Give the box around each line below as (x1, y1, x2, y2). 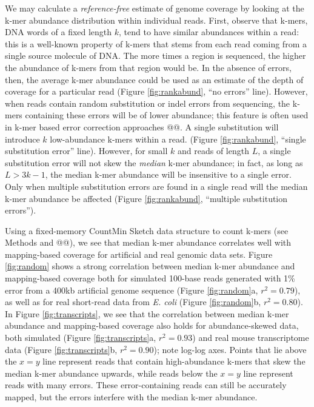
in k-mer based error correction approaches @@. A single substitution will (5, 120, 279, 133)
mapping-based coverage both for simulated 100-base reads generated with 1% (5, 272, 295, 284)
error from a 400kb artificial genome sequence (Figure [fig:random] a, (5, 283, 258, 296)
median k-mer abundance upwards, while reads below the (5, 366, 218, 379)
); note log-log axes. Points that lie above (153, 343, 307, 355)
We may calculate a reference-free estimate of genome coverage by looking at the (5, 2, 304, 14)
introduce (5, 132, 40, 145)
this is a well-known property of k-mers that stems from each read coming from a (5, 37, 307, 50)
